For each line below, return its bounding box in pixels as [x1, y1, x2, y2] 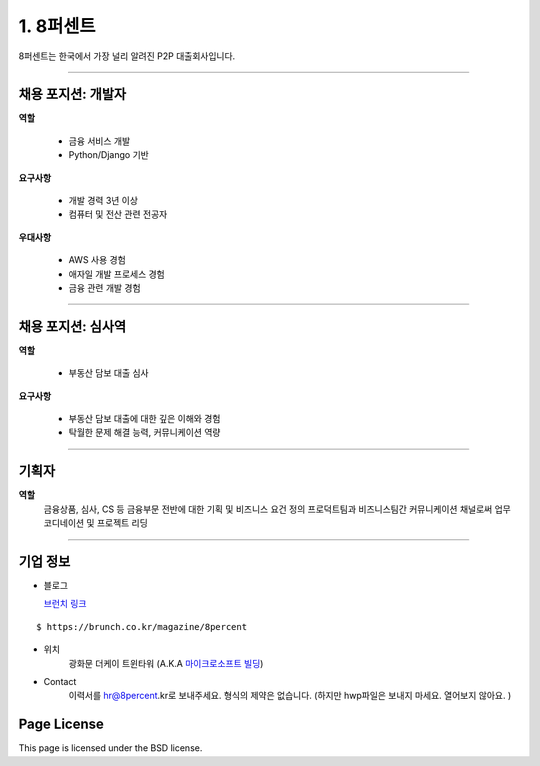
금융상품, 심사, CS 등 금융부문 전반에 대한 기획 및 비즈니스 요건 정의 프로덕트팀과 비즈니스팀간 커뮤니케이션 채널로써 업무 [43, 503, 512, 515]
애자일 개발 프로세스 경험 [68, 268, 165, 280]
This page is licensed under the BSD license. [18, 742, 203, 754]
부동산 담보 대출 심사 [68, 367, 149, 379]
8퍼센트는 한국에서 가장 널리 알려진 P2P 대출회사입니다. [18, 50, 236, 62]
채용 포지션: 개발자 [18, 86, 127, 103]
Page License [18, 716, 105, 733]
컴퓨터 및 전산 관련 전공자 [68, 208, 168, 220]
